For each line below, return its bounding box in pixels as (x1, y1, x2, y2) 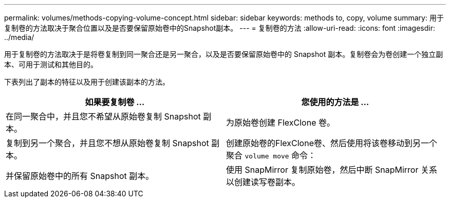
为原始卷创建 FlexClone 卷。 (226, 117, 335, 128)
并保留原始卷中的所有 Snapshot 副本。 (6, 171, 154, 181)
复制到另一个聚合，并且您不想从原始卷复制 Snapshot (6, 138, 209, 148)
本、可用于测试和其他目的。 (4, 60, 98, 69)
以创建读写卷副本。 (226, 177, 301, 187)
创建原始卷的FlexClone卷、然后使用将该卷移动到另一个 (226, 138, 437, 148)
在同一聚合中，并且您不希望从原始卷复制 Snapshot (6, 111, 201, 122)
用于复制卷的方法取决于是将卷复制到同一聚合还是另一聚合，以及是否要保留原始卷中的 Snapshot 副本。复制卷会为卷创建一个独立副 (4, 50, 443, 58)
